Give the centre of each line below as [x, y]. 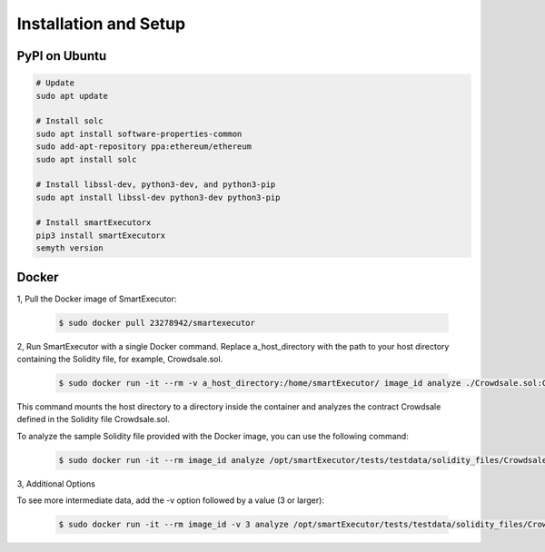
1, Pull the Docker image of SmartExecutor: [97, 299]
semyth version [69, 248]
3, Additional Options [56, 483]
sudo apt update [72, 96]
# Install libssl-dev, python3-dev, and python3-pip [156, 185]
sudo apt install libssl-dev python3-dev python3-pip [158, 197]
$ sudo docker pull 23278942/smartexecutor [157, 323]
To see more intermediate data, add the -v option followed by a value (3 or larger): [170, 500]
